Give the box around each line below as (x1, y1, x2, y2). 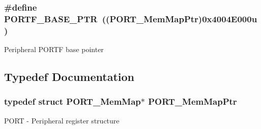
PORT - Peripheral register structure (4, 115, 120, 125)
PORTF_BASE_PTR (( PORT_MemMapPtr (4, 12, 198, 25)
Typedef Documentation (4, 69, 134, 84)
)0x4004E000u (198, 12, 257, 25)
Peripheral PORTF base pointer (4, 44, 104, 55)
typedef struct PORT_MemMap (4, 95, 141, 108)
